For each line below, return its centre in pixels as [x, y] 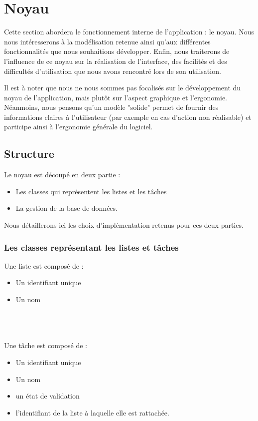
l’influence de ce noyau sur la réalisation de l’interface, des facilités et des [116, 61]
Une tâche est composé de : [46, 345]
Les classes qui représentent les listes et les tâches [91, 191]
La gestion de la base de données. [66, 208]
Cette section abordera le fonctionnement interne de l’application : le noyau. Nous [129, 32]
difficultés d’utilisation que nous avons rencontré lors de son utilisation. [113, 71]
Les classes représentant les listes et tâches [91, 247]
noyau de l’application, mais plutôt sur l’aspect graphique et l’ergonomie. [116, 97]
